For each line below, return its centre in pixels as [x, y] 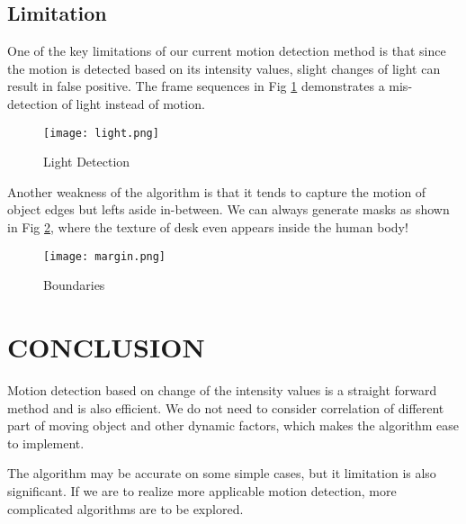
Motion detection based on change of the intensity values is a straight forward [222, 389]
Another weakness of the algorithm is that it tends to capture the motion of [217, 191]
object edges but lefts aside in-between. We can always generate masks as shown [229, 209]
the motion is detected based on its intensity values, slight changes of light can [224, 68]
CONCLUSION [106, 347]
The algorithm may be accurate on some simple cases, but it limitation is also [222, 473]
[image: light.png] [101, 133]
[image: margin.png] [105, 256]
